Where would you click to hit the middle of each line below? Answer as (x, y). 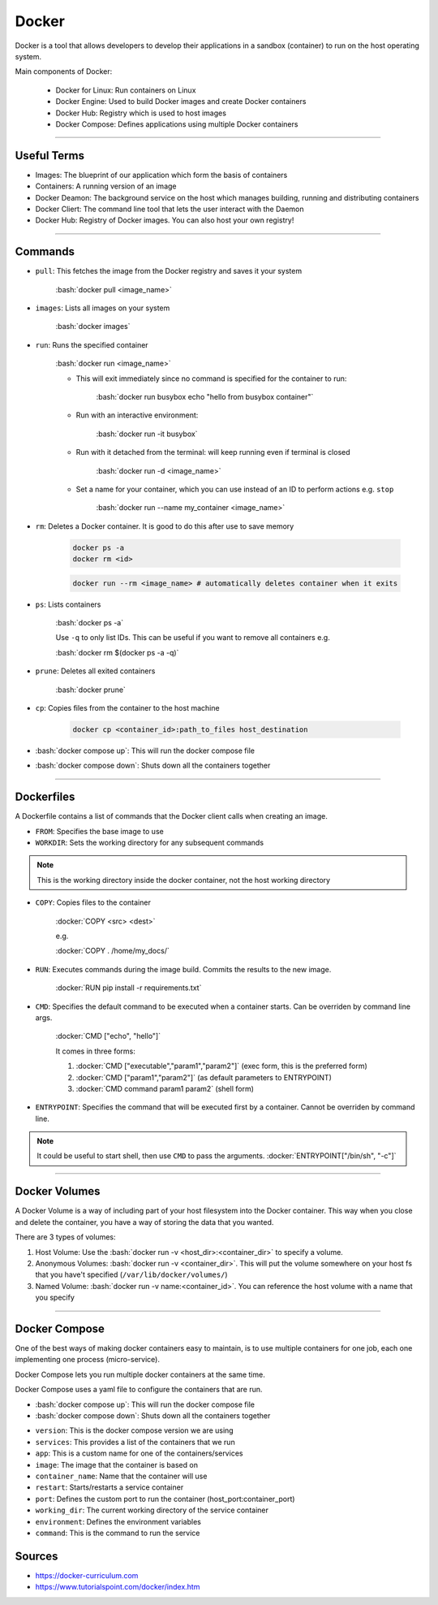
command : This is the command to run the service (118, 1533)
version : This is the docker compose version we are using (135, 1430)
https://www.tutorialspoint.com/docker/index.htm (118, 1587)
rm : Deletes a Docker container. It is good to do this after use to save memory (165, 526)
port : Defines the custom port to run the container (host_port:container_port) (165, 1499)
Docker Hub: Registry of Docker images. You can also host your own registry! (165, 220)
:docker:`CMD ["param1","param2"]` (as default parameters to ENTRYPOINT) (204, 1077)
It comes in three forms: (95, 1051)
